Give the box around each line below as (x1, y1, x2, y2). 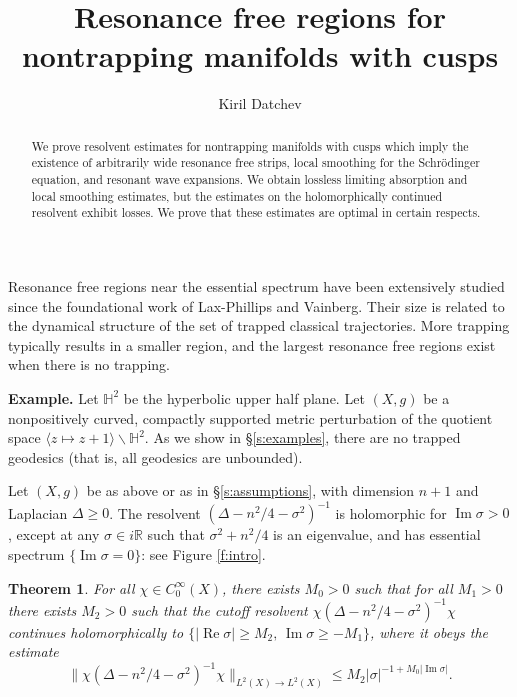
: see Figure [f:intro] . (141, 544, 266, 565)
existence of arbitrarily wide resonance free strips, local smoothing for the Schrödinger (31, 154, 480, 171)
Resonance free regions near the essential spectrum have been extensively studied (8, 275, 505, 296)
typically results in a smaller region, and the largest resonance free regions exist (8, 334, 496, 355)
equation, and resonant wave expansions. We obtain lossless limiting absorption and (31, 171, 468, 188)
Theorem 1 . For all (8, 577, 135, 598)
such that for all (354, 577, 453, 598)
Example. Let (8, 387, 99, 408)
